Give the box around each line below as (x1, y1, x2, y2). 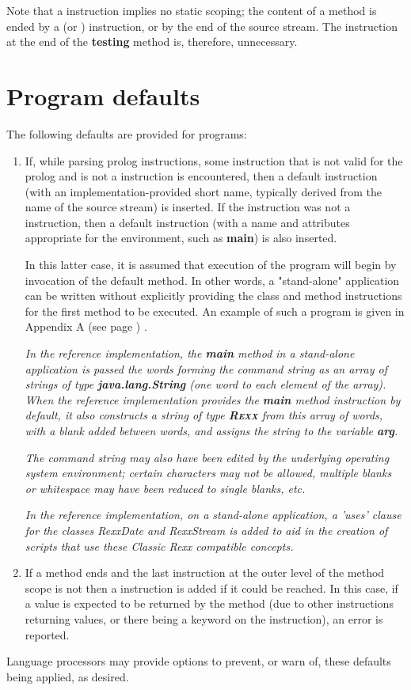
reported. (25, 626, 70, 643)
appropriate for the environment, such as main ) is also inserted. (25, 229, 337, 246)
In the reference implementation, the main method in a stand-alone (25, 345, 355, 362)
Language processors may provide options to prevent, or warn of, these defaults (6, 653, 391, 669)
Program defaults (6, 79, 200, 112)
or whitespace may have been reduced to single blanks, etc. (25, 480, 306, 496)
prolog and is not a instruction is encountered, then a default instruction (25, 168, 378, 184)
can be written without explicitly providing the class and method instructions (25, 287, 402, 304)
